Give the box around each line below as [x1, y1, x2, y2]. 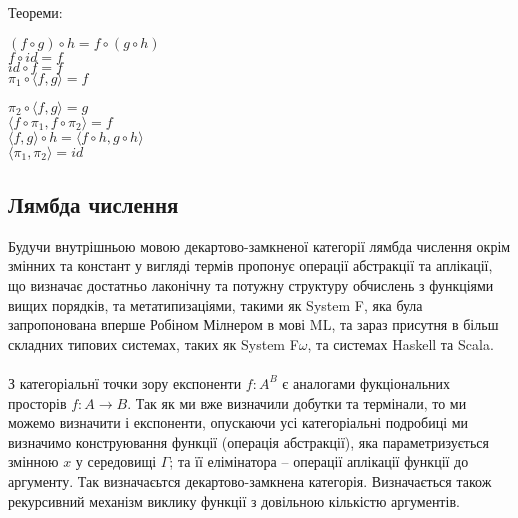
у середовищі [75, 451, 157, 472]
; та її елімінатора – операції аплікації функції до [169, 451, 469, 472]
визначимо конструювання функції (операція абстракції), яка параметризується [8, 431, 489, 452]
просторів [8, 392, 67, 413]
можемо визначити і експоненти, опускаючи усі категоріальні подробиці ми [8, 412, 469, 433]
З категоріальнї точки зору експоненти [8, 372, 242, 393]
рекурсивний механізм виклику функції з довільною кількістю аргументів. [8, 490, 460, 511]
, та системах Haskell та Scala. [307, 333, 494, 354]
